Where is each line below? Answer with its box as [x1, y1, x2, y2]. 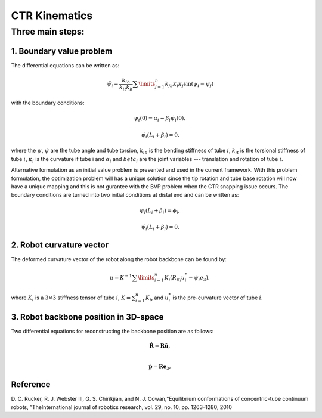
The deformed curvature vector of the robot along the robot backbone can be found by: [11, 256, 227, 263]
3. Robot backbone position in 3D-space [11, 312, 164, 322]
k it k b [119, 83, 133, 92]
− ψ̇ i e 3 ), [188, 274, 210, 283]
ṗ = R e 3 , [148, 363, 171, 371]
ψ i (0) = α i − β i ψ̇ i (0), [134, 115, 186, 123]
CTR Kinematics [11, 9, 93, 22]
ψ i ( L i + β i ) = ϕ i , [139, 207, 180, 215]
